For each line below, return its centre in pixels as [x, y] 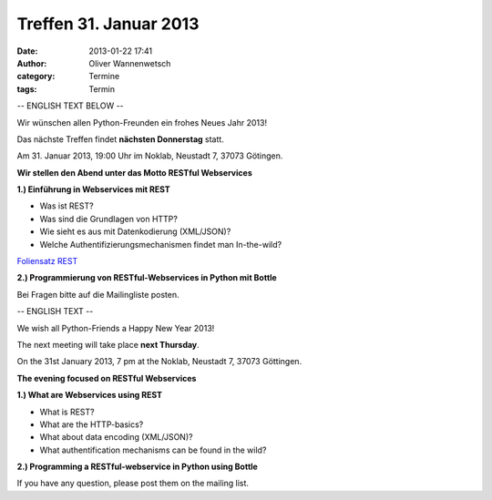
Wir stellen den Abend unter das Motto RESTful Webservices [134, 172]
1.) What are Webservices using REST [90, 395]
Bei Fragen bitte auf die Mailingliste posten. [98, 294]
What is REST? [67, 412]
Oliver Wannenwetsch [130, 63]
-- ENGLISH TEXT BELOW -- [71, 106]
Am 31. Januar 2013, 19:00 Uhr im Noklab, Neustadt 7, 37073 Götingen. [150, 156]
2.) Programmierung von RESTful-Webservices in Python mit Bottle [147, 278]
